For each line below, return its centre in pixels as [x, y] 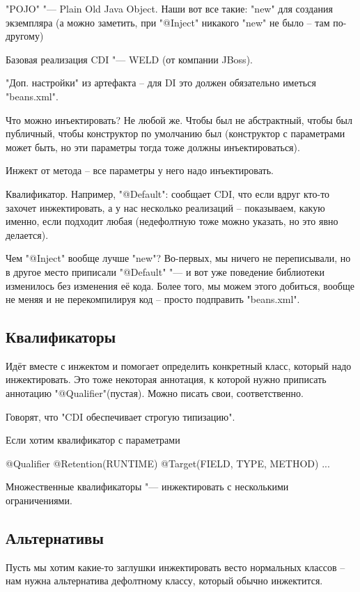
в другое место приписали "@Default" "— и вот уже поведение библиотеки [165, 271]
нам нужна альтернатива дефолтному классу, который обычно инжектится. [164, 581]
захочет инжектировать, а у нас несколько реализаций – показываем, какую [165, 207]
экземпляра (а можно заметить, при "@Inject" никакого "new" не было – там [168, 22]
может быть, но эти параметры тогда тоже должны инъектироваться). [153, 147]
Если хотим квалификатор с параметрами [93, 440]
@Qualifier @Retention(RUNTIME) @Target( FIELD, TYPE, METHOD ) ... [168, 463]
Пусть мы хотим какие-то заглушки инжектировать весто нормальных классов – [175, 567]
